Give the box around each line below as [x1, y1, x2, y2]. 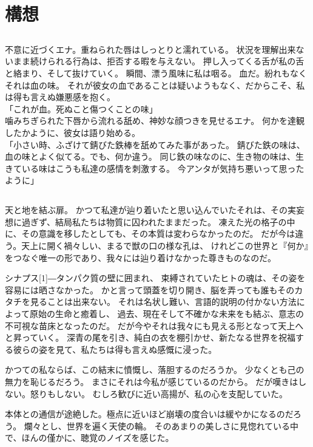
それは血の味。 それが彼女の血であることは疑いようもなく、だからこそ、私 [5, 78, 305, 91]
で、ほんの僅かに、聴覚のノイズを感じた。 [5, 431, 174, 444]
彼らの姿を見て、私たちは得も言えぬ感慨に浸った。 [13, 343, 217, 355]
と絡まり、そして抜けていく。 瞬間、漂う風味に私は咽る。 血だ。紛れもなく [5, 66, 307, 79]
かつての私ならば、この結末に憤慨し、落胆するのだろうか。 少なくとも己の [5, 363, 305, 376]
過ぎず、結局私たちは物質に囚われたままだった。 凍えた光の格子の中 [21, 215, 295, 228]
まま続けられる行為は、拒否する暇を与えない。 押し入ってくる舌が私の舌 [13, 55, 305, 67]
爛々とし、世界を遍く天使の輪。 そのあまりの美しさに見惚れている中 [24, 419, 299, 432]
